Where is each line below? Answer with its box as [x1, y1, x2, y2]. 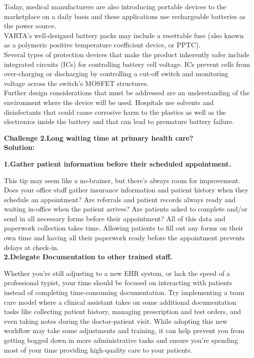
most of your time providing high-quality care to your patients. [4, 344, 192, 355]
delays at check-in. [4, 242, 59, 252]
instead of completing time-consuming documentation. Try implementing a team [4, 287, 245, 297]
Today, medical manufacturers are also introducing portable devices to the [4, 1, 227, 11]
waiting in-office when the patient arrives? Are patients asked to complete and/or [4, 204, 248, 214]
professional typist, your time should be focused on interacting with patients [4, 277, 233, 288]
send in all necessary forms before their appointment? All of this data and [4, 213, 226, 223]
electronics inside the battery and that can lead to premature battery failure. [4, 116, 234, 126]
